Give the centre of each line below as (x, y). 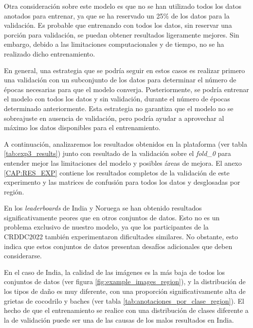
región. (14, 191)
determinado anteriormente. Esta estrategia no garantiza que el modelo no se (119, 108)
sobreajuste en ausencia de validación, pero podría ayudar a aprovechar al (114, 118)
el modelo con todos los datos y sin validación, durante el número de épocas (117, 99)
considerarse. (23, 256)
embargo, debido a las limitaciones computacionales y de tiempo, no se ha (114, 44)
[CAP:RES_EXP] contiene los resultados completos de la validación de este (117, 172)
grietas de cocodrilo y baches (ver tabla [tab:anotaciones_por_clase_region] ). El (124, 300)
